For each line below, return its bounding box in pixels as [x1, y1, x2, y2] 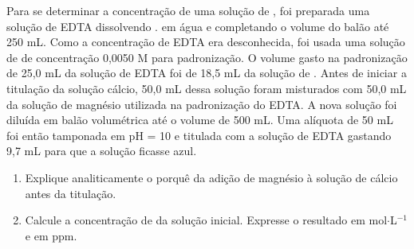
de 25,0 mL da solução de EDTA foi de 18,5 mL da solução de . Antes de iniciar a [6, 64, 407, 81]
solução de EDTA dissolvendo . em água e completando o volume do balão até [6, 18, 389, 34]
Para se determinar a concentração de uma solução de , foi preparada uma [6, 2, 370, 18]
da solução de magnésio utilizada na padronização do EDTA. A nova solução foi [6, 95, 397, 112]
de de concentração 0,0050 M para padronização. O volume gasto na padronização [6, 49, 408, 65]
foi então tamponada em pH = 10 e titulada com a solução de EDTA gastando [6, 126, 392, 143]
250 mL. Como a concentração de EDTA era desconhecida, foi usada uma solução [6, 33, 405, 50]
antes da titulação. [25, 185, 116, 201]
